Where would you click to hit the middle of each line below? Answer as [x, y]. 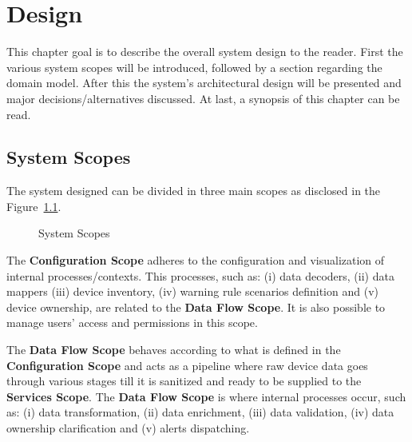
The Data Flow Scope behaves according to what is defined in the [174, 350]
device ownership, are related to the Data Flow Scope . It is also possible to [196, 307]
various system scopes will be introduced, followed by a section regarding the [194, 67]
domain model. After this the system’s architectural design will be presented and [204, 83]
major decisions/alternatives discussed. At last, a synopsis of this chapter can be [203, 98]
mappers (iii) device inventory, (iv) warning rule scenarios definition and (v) [192, 291]
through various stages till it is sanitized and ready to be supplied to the [184, 381]
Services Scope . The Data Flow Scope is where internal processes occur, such [206, 396]
